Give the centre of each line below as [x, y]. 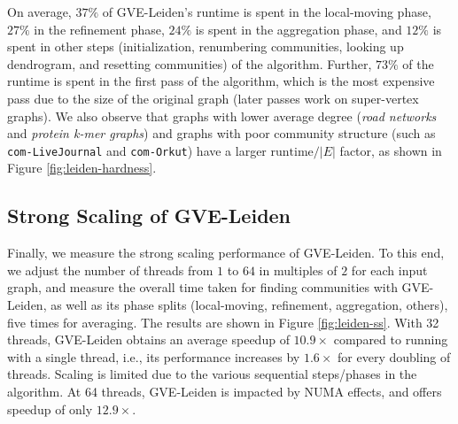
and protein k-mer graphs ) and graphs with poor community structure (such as [221, 133]
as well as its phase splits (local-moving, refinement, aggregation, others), [249, 304]
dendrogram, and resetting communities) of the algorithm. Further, [190, 63]
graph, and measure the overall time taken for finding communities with [202, 287]
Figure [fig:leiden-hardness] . [82, 168]
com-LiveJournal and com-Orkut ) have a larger [137, 150]
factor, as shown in [391, 150]
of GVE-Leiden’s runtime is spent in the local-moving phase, [267, 12]
